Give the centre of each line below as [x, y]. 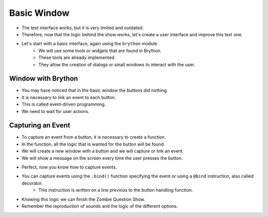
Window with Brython [44, 79]
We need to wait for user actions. [55, 111]
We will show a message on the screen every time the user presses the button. [102, 158]
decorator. [32, 183]
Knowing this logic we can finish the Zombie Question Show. [83, 199]
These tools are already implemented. [77, 57]
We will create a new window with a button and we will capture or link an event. [102, 151]
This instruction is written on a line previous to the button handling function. [116, 190]
